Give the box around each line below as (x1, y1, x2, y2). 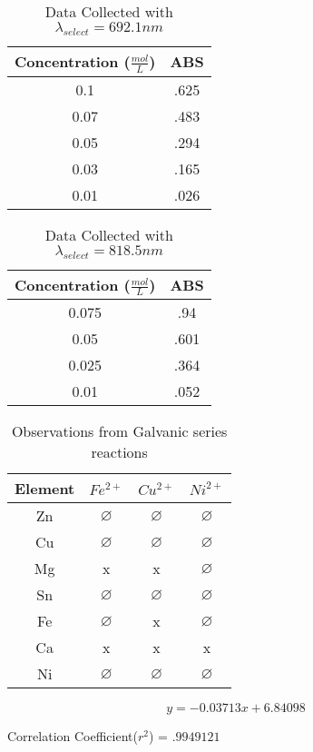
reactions (91, 441, 148, 463)
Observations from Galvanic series (11, 421, 228, 442)
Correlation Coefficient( (7, 727, 138, 746)
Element (15, 478, 75, 500)
